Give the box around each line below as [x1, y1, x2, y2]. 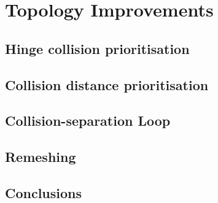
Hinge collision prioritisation [5, 39, 190, 58]
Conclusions [5, 183, 82, 202]
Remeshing [5, 147, 76, 166]
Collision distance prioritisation [5, 75, 209, 94]
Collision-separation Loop [5, 111, 171, 130]
